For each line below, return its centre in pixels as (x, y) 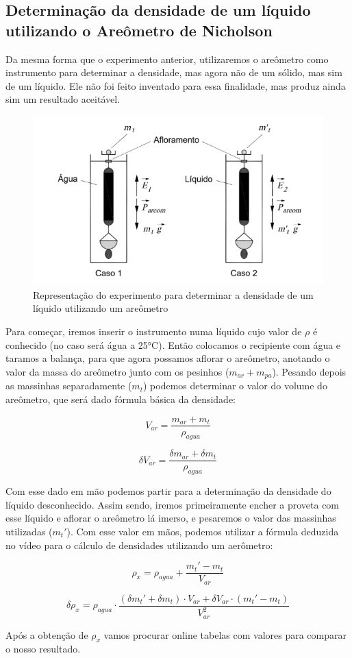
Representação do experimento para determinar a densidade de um (173, 294)
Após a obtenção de (47, 634)
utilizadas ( (29, 531)
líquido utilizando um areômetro (101, 308)
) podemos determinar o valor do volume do (235, 386)
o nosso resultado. (43, 649)
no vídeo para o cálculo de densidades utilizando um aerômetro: (139, 545)
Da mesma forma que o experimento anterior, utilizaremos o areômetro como (167, 59)
